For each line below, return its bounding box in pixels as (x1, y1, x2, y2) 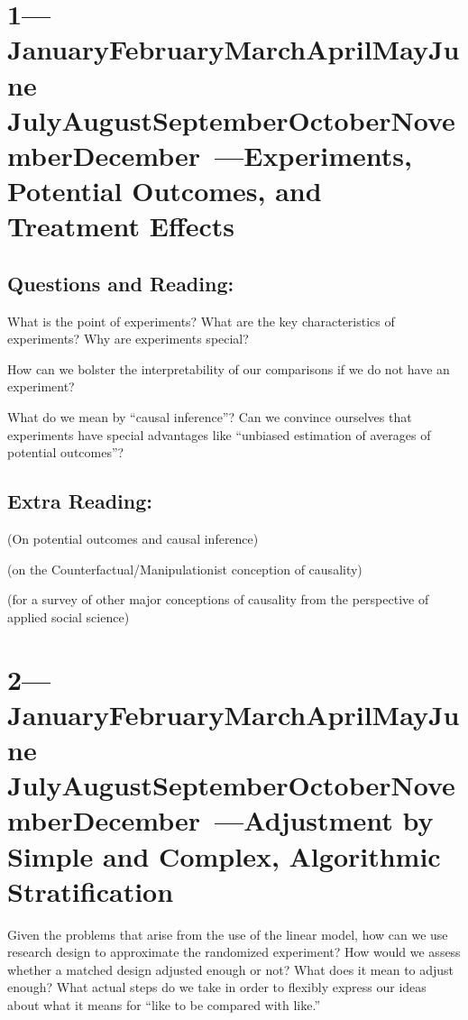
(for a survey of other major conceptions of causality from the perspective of (7, 590, 429, 609)
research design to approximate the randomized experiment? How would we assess (7, 942, 461, 961)
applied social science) (7, 607, 130, 626)
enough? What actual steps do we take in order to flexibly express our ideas (7, 978, 427, 997)
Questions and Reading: (7, 269, 234, 297)
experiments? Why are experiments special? (7, 329, 249, 348)
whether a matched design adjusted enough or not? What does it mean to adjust (7, 960, 454, 979)
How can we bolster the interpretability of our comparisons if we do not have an (7, 359, 450, 378)
